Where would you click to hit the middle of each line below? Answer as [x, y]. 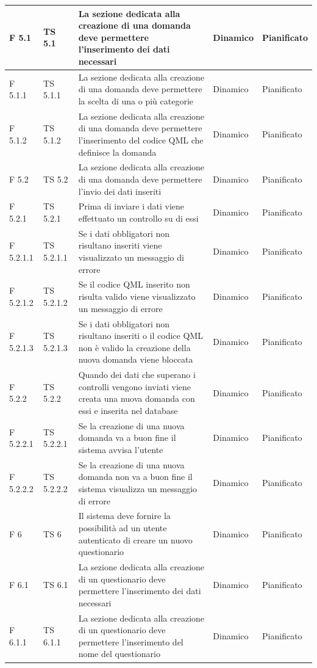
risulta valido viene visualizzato [137, 296]
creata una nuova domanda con [137, 398]
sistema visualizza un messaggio [138, 488]
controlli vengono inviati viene [135, 386]
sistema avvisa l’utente [121, 449]
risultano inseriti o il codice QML [141, 336]
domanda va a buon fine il [127, 437]
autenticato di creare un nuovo [135, 539]
